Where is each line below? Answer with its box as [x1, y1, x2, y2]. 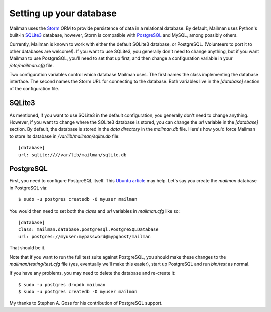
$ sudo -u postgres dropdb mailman [18, 282, 106, 287]
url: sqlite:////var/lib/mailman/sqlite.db [18, 152, 127, 158]
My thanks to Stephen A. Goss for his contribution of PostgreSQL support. [9, 300, 163, 306]
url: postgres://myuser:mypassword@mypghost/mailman [18, 234, 151, 239]
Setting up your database [9, 8, 117, 19]
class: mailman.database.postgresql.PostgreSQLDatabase [18, 227, 159, 232]
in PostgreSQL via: [9, 185, 48, 191]
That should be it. [9, 245, 46, 251]
